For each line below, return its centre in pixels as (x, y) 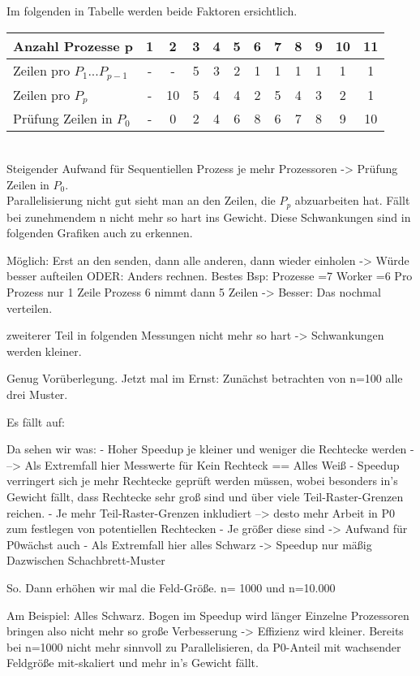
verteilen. (30, 308)
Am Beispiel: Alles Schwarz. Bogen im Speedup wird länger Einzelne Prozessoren (208, 615)
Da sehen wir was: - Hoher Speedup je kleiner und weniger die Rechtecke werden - (210, 449)
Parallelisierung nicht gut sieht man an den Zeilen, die (141, 200)
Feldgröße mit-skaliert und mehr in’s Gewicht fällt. (133, 663)
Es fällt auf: (36, 421)
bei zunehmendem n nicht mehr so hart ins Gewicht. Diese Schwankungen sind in (209, 217)
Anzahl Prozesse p (73, 45)
